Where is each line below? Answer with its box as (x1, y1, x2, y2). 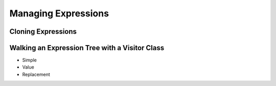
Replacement (22, 71, 51, 77)
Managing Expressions (9, 8, 109, 19)
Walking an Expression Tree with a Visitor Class (9, 44, 165, 52)
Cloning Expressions (9, 27, 77, 36)
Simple (22, 57, 37, 63)
